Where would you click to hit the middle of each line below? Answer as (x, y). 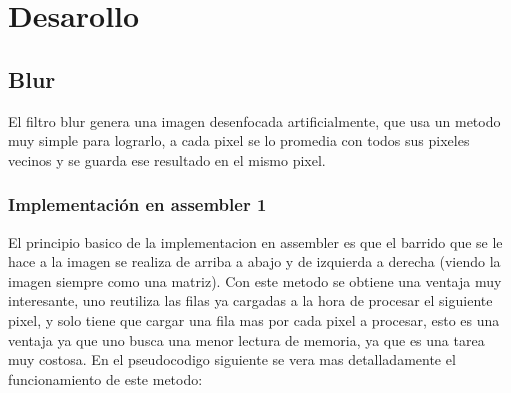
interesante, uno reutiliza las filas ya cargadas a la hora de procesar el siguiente (250, 300)
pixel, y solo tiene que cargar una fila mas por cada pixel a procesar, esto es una (254, 319)
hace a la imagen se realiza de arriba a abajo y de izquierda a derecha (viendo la (254, 261)
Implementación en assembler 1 (137, 204)
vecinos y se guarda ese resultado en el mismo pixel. (167, 159)
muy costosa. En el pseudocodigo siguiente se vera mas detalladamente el (232, 359)
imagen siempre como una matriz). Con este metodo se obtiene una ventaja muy (255, 280)
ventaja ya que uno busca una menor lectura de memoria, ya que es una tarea (246, 339)
